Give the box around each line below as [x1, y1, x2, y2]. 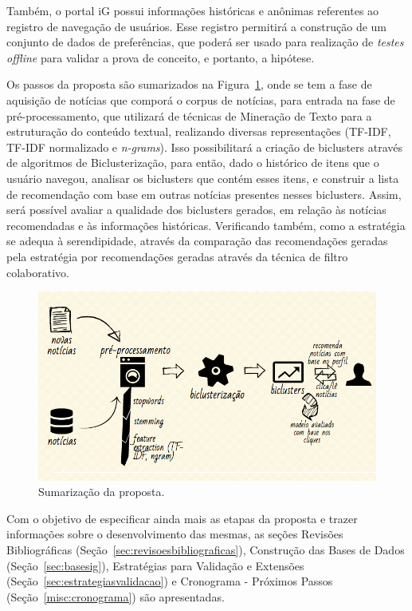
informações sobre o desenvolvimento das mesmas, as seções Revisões [6, 526, 343, 542]
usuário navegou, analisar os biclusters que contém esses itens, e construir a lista [6, 169, 399, 186]
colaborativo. [6, 264, 70, 280]
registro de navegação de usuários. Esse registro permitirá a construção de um [6, 18, 387, 34]
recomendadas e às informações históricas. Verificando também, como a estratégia [6, 216, 406, 233]
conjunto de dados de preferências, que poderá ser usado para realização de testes [6, 34, 404, 50]
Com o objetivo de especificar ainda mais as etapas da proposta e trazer [6, 510, 358, 526]
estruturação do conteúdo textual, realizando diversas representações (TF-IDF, [6, 123, 391, 140]
